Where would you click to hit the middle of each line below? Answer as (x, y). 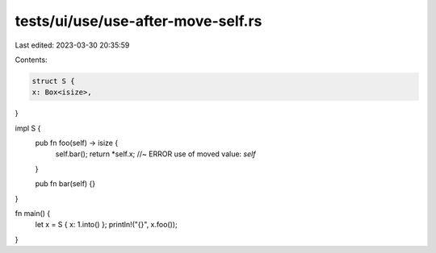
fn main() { (33, 214)
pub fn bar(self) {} (65, 184)
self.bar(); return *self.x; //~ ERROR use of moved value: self (155, 154)
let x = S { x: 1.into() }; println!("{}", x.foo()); (106, 225)
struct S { (53, 81)
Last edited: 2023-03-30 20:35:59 (72, 45)
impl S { (28, 128)
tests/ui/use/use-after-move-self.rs (138, 21)
